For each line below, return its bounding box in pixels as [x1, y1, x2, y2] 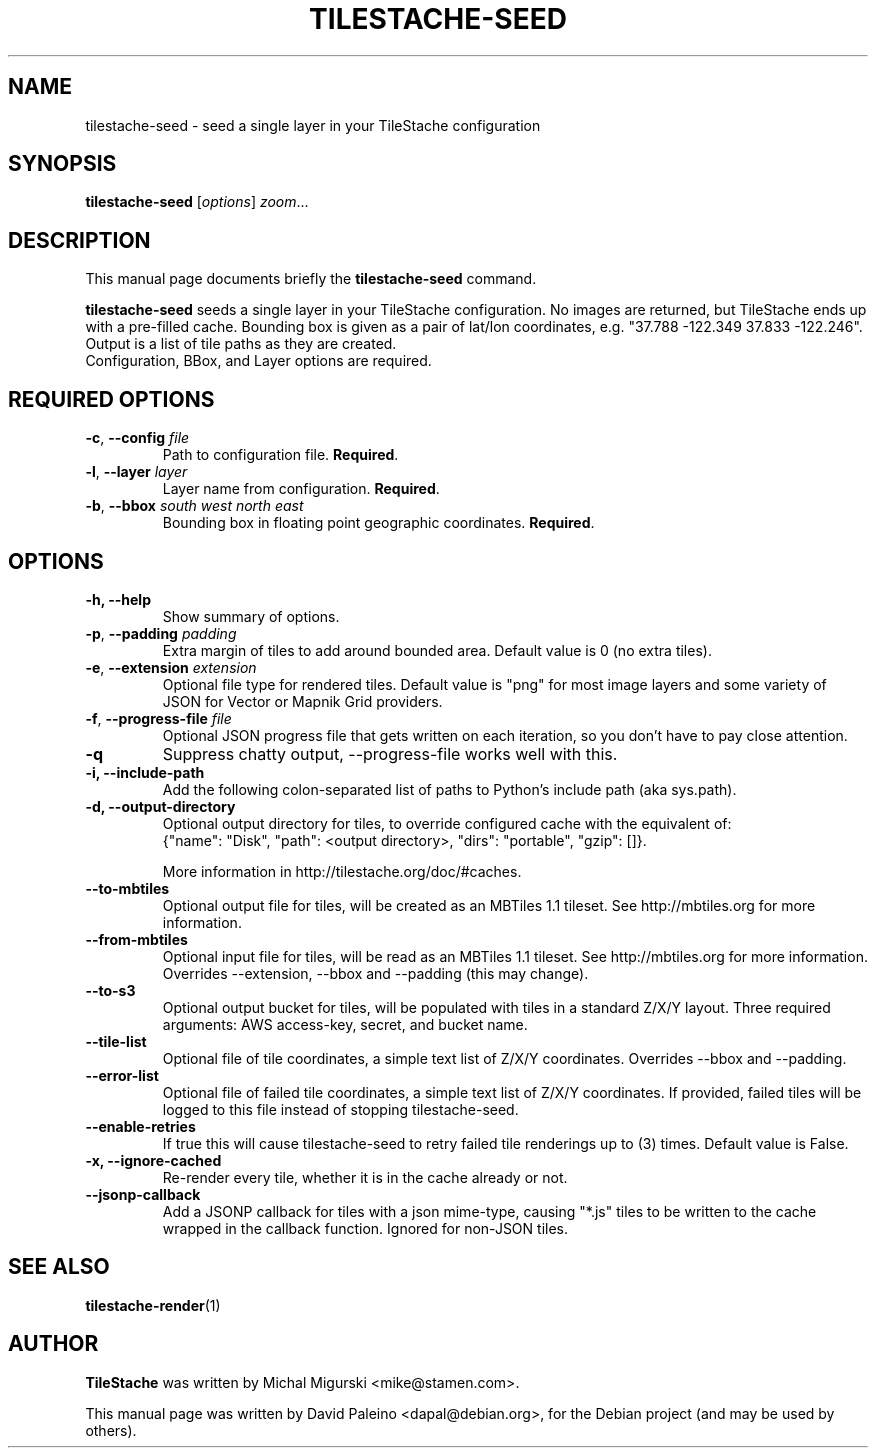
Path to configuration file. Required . [162, 446, 399, 464]
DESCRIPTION [8, 227, 151, 253]
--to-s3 [85, 981, 136, 999]
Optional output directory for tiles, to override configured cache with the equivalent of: [162, 814, 732, 832]
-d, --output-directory [85, 797, 236, 815]
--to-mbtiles [85, 879, 170, 897]
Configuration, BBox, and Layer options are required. [85, 352, 432, 370]
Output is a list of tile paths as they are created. [85, 335, 397, 353]
